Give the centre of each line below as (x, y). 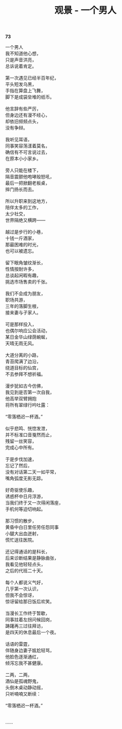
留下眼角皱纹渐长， (25, 263)
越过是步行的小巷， (25, 232)
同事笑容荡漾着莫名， (27, 146)
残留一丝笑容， (21, 441)
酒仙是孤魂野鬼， (23, 681)
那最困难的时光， (23, 245)
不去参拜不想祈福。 (25, 374)
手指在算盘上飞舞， (25, 91)
